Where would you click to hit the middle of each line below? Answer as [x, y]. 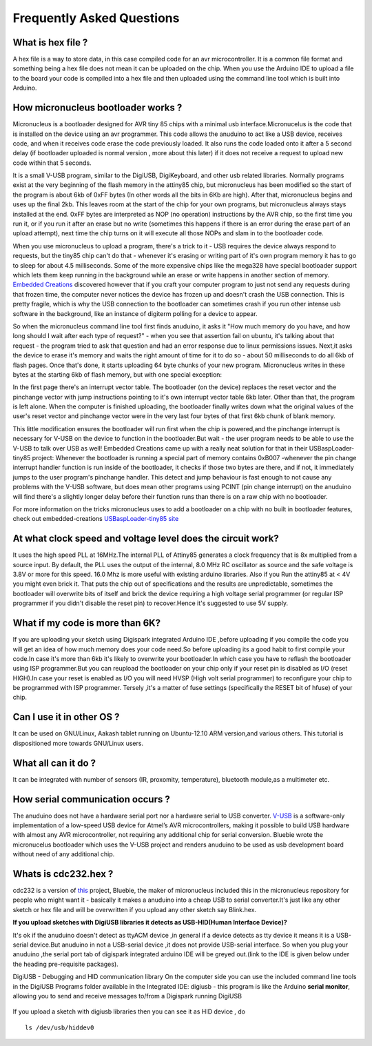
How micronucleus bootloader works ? [97, 108]
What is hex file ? [50, 42]
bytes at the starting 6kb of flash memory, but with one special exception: [117, 374]
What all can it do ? [54, 763]
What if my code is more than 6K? [87, 623]
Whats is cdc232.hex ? [63, 874]
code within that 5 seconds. [52, 163]
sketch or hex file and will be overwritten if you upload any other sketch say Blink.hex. [135, 909]
